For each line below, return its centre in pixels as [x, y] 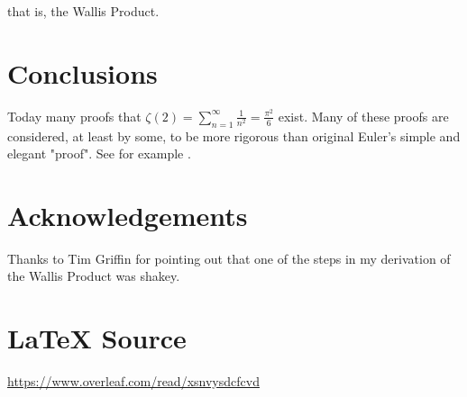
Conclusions [82, 72]
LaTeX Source [97, 338]
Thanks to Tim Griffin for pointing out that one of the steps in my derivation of [229, 258]
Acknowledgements [128, 215]
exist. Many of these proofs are [363, 116]
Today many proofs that [74, 116]
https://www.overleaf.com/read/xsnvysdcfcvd [133, 381]
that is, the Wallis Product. [83, 11]
